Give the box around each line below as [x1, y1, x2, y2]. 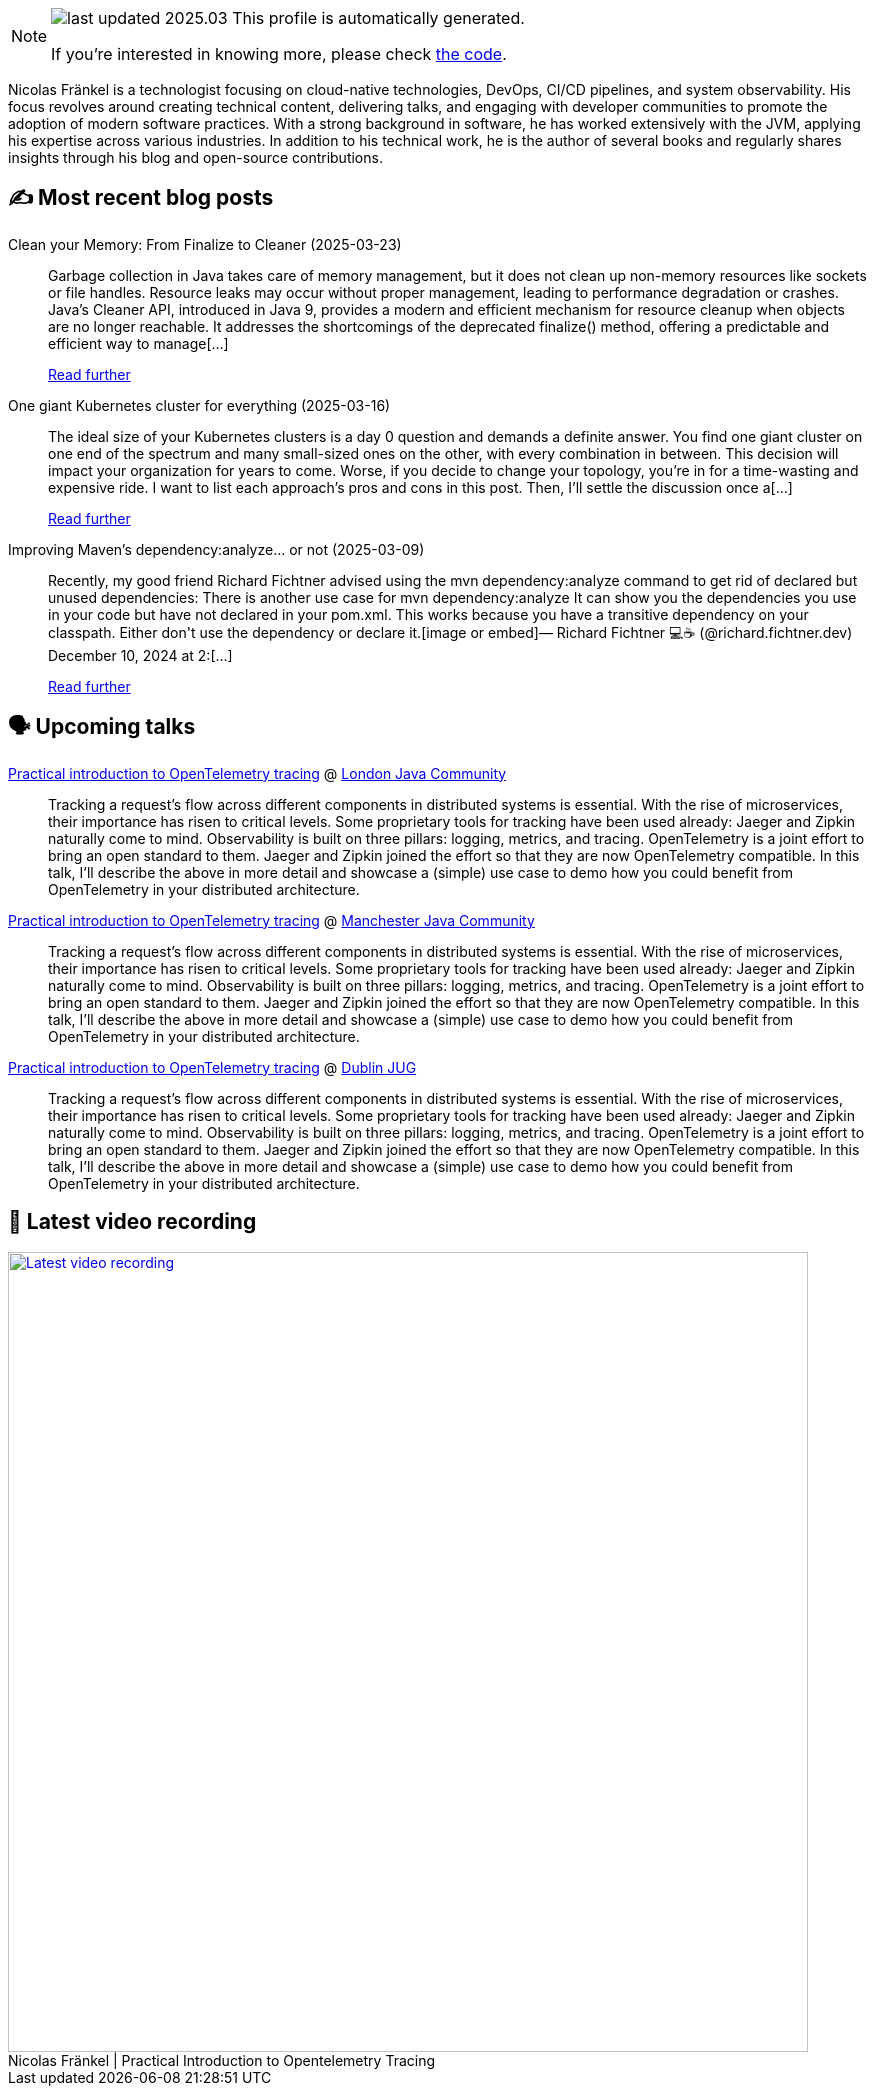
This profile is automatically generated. [232, 8, 525, 28]
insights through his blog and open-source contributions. [8, 149, 383, 166]
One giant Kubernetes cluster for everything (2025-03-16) [8, 396, 391, 414]
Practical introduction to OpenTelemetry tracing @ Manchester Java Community [8, 911, 535, 929]
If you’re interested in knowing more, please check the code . [51, 44, 507, 64]
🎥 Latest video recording [8, 1209, 257, 1235]
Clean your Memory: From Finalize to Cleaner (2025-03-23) [8, 235, 402, 253]
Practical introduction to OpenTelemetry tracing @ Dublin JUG [8, 1058, 417, 1076]
